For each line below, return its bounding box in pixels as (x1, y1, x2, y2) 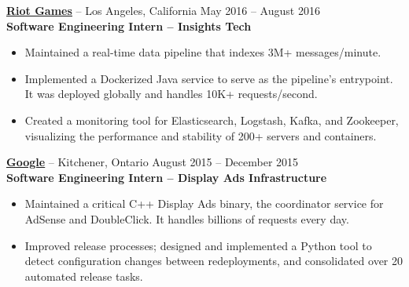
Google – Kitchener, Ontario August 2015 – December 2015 (6, 154, 299, 170)
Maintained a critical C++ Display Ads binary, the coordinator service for (24, 195, 384, 212)
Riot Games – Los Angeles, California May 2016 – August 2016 (6, 2, 320, 18)
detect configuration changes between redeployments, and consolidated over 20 (24, 252, 403, 269)
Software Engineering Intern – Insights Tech (6, 17, 252, 34)
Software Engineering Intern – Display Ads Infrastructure (6, 169, 327, 185)
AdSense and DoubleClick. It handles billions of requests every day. (24, 210, 349, 227)
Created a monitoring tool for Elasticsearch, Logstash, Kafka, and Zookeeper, (24, 111, 399, 128)
